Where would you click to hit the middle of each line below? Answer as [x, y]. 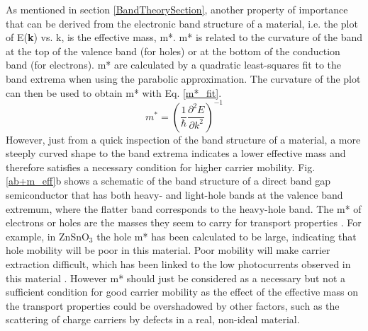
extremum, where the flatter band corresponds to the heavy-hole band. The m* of [184, 208]
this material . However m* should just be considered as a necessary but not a [175, 278]
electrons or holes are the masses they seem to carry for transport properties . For [184, 222]
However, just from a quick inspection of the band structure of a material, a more [183, 139]
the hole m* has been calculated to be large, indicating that [227, 236]
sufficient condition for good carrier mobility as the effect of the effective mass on [182, 292]
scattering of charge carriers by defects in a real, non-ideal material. [153, 319]
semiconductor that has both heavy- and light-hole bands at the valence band [174, 195]
